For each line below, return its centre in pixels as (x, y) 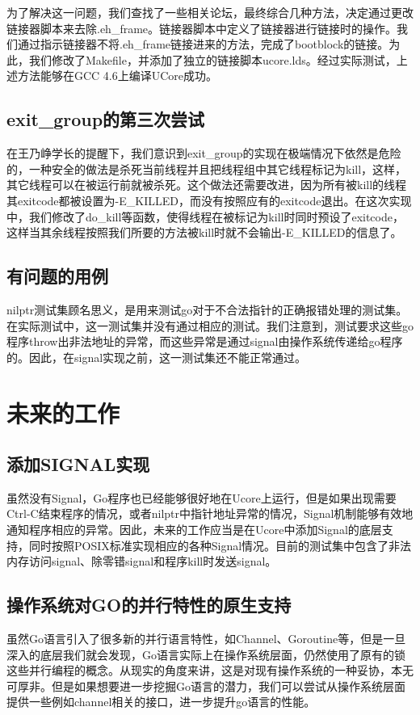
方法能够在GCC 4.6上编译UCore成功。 (118, 76)
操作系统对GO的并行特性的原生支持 (149, 605)
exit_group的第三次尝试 (106, 119)
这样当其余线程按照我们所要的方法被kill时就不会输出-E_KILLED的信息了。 (204, 232)
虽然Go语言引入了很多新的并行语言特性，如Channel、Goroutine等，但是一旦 (206, 639)
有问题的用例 (57, 276)
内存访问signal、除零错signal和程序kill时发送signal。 (142, 561)
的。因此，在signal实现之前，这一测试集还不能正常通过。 (157, 357)
